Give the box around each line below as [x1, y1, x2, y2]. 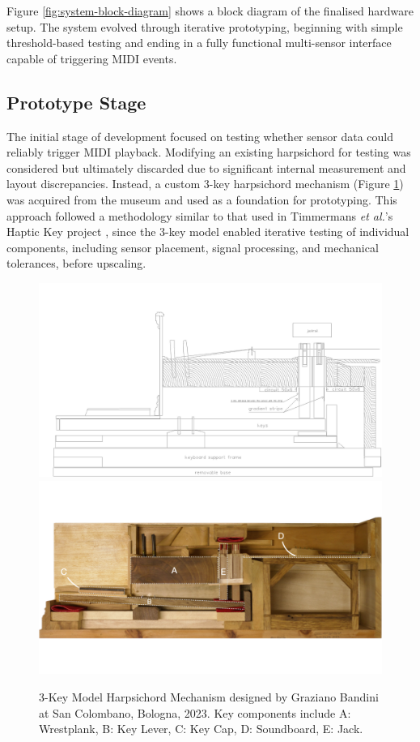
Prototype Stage [6, 89, 146, 114]
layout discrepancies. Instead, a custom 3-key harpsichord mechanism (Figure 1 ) [6, 175, 404, 192]
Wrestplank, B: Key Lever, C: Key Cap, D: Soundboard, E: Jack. [39, 720, 363, 737]
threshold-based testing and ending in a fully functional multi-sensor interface [6, 34, 392, 51]
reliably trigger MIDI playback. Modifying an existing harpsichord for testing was [6, 144, 411, 161]
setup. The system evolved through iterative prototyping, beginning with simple [6, 18, 403, 35]
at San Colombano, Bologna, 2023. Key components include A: [39, 704, 351, 721]
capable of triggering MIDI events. [6, 49, 177, 66]
